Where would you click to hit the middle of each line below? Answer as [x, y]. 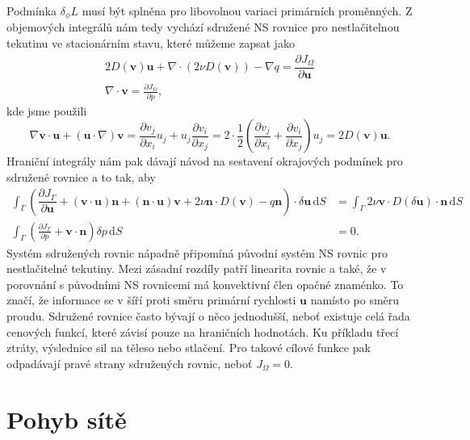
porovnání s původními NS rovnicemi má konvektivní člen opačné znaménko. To [205, 284]
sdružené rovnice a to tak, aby [81, 176]
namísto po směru [355, 300]
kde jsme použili [47, 110]
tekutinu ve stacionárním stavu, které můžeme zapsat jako [151, 43]
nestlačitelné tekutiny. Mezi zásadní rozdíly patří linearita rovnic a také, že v [197, 268]
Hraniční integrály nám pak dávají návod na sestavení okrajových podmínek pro [205, 161]
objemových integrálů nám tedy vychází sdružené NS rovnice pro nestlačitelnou [203, 27]
